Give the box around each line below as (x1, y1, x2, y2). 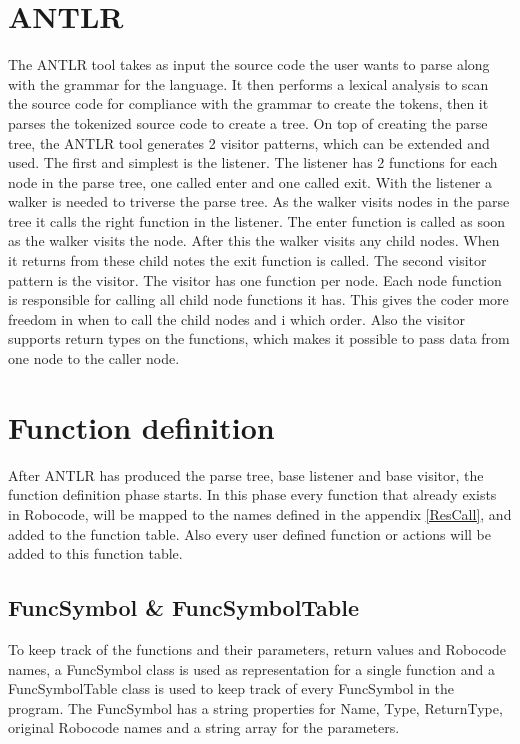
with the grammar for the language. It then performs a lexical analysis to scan (8, 73, 489, 94)
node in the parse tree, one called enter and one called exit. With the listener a (8, 171, 493, 192)
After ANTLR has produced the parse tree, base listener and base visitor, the (8, 464, 484, 485)
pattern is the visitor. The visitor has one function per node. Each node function (8, 269, 502, 290)
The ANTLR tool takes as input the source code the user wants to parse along (8, 54, 490, 75)
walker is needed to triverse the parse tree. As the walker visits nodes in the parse (8, 191, 510, 212)
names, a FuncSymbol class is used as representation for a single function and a (8, 658, 496, 679)
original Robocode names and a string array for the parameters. (8, 717, 400, 738)
